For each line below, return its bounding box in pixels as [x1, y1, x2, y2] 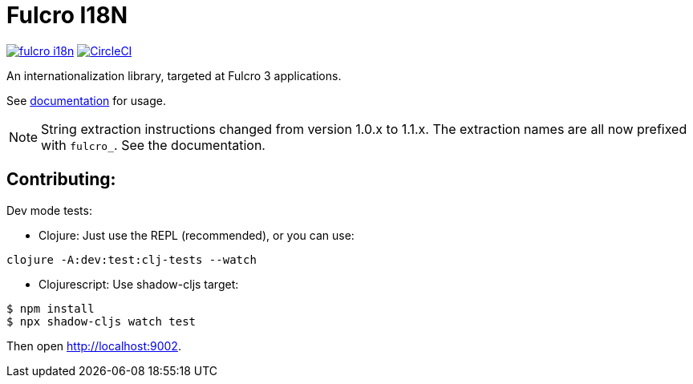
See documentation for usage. [6, 93, 166, 107]
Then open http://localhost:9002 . [6, 338, 181, 353]
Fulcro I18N [6, 2, 128, 29]
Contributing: [6, 169, 116, 190]
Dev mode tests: [6, 203, 92, 217]
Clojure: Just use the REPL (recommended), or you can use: [38, 228, 355, 242]
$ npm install [6, 301, 95, 315]
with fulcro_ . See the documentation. [41, 136, 265, 153]
